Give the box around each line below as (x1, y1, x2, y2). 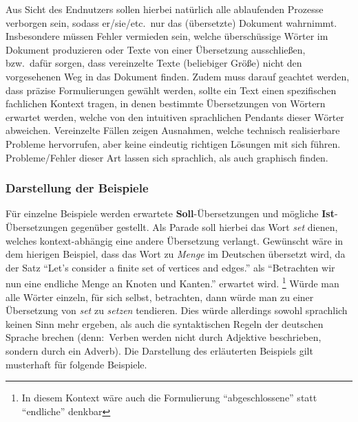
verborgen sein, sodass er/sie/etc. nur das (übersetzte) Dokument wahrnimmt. (6, 15, 337, 30)
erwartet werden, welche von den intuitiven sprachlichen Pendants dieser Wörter (6, 109, 344, 124)
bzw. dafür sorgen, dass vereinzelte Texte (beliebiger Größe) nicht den (6, 56, 302, 70)
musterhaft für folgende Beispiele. (6, 357, 147, 371)
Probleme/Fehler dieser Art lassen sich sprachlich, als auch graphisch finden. (6, 150, 328, 164)
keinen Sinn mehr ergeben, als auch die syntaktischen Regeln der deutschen (6, 316, 324, 331)
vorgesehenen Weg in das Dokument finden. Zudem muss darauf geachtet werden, (6, 69, 350, 83)
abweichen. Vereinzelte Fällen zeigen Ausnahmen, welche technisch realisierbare (6, 123, 340, 137)
